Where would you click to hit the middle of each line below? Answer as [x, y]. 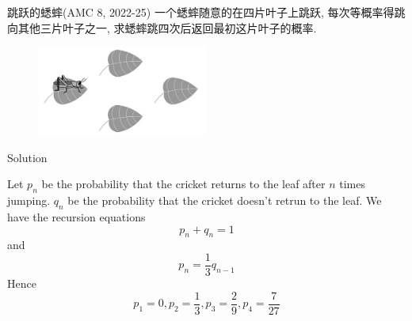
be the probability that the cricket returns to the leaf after [183, 184]
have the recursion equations [76, 216]
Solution [27, 157]
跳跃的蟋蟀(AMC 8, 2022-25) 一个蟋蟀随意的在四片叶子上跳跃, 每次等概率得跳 [206, 12]
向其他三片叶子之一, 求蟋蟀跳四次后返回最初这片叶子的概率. [162, 27]
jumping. [29, 200]
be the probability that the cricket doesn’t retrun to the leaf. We [225, 200]
